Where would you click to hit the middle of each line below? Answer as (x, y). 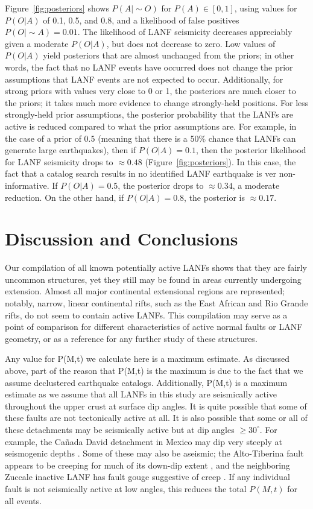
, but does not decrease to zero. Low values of (191, 43)
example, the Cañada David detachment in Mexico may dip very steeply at (144, 441)
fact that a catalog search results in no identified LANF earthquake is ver (141, 173)
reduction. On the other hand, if (65, 197)
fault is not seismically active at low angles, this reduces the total (126, 488)
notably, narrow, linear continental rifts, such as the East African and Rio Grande (156, 303)
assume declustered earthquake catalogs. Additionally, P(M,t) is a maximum (146, 382)
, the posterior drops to (161, 185)
